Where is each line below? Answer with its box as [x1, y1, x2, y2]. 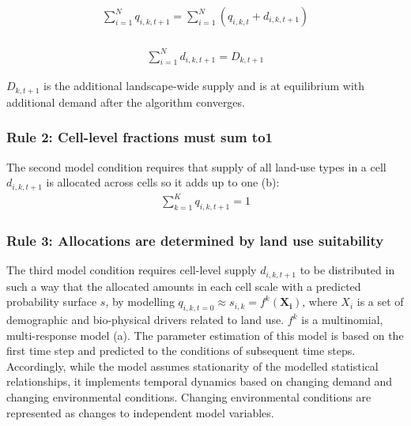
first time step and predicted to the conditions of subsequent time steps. [6, 342, 356, 359]
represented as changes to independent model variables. [6, 404, 274, 420]
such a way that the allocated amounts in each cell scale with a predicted [6, 277, 361, 294]
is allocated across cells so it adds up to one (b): [46, 174, 280, 190]
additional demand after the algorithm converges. [6, 93, 245, 110]
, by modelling [105, 293, 175, 310]
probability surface [6, 293, 97, 310]
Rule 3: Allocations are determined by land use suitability [6, 230, 384, 250]
